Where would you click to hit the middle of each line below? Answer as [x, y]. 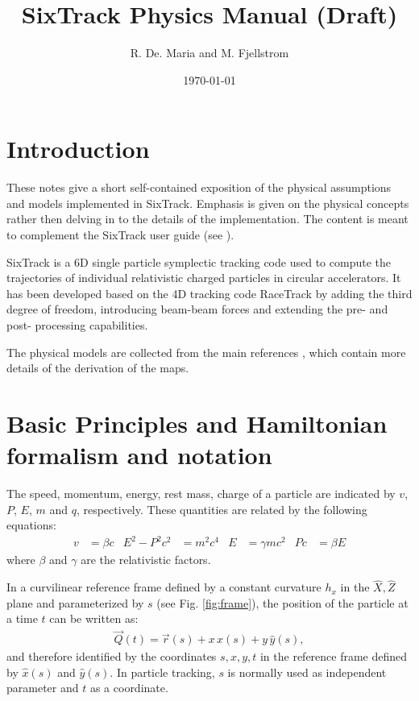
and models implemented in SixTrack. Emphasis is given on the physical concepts [208, 203]
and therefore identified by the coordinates [112, 656]
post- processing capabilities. [77, 325]
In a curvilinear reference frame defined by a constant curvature [164, 587]
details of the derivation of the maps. [98, 368]
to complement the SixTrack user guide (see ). [120, 235]
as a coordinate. [129, 688]
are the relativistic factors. [146, 560]
